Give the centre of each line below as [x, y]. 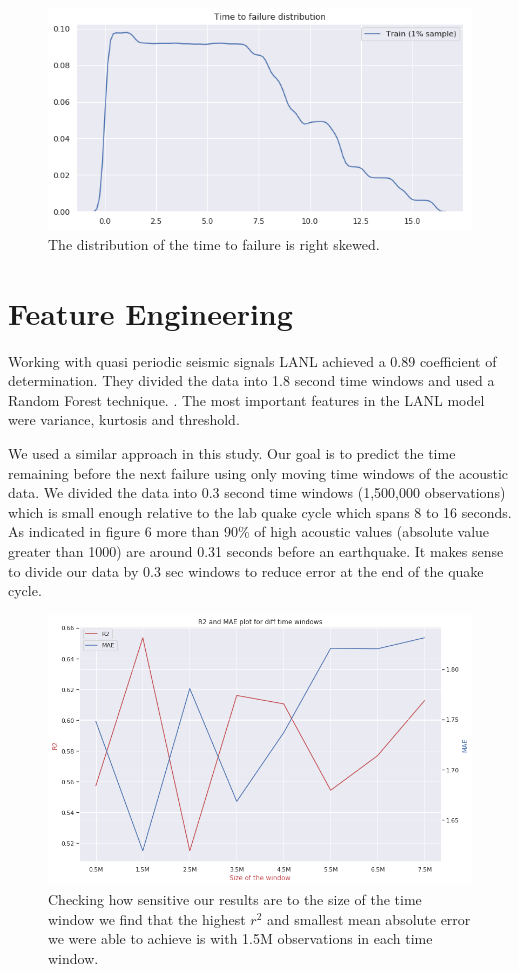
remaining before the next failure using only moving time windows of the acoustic [258, 472]
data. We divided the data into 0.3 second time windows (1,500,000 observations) [257, 492]
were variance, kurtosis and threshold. [124, 419]
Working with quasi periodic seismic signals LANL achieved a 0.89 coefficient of [252, 360]
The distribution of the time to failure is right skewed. [214, 243]
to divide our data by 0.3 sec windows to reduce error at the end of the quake [246, 570]
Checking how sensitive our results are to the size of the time [235, 899]
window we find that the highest [147, 918]
